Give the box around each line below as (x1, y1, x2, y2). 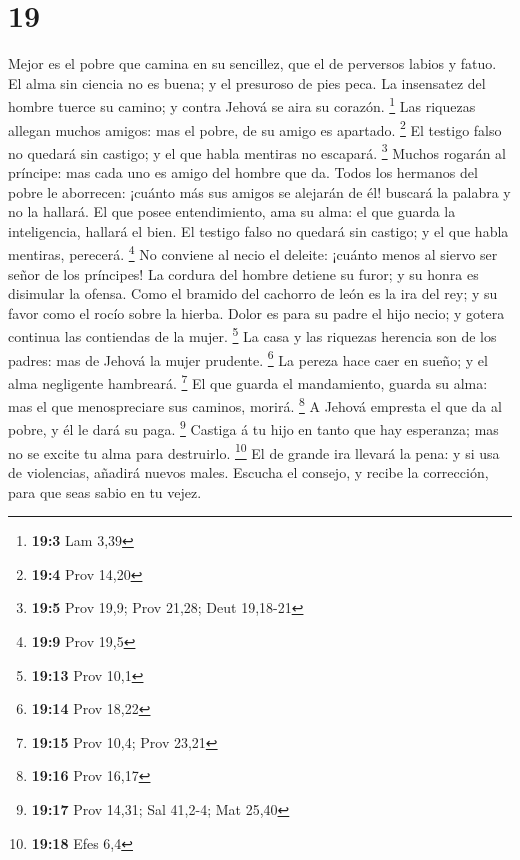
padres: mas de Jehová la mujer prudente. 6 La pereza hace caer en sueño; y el (8, 346, 488, 370)
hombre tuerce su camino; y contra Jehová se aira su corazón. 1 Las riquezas (8, 93, 476, 116)
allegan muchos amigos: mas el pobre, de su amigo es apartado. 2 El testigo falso (8, 116, 502, 140)
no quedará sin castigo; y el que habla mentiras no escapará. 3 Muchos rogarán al (8, 139, 506, 163)
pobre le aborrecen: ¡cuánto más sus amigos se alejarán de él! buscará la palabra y (8, 181, 511, 202)
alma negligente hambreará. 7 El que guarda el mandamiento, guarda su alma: (8, 369, 488, 393)
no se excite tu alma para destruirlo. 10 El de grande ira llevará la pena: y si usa (8, 439, 500, 463)
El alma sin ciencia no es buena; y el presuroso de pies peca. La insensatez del (8, 72, 486, 93)
